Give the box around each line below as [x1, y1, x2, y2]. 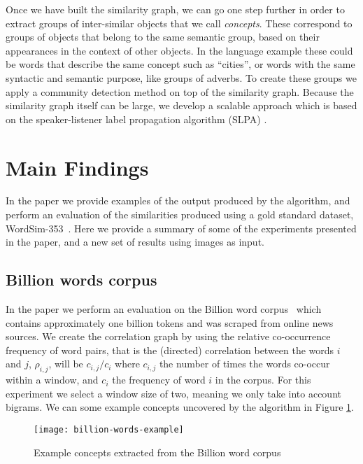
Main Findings [6, 153, 149, 181]
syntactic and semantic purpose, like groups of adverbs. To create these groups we [6, 70, 357, 85]
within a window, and [6, 372, 99, 387]
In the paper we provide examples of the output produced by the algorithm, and [6, 193, 350, 208]
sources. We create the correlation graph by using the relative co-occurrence [6, 329, 331, 344]
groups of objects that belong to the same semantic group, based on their [6, 29, 320, 44]
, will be [48, 356, 83, 371]
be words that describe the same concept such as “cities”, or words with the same [6, 57, 355, 71]
